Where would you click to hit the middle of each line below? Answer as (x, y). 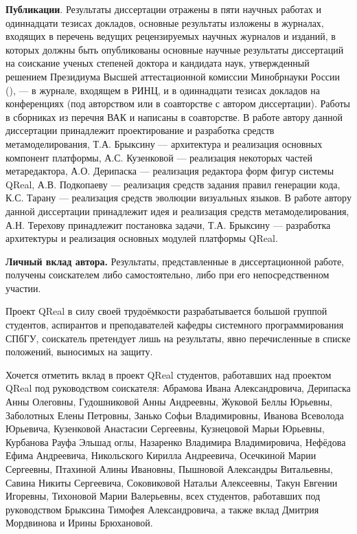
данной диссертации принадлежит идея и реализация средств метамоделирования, (177, 211)
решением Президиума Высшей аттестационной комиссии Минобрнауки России (173, 76)
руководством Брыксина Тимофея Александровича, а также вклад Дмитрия (162, 509)
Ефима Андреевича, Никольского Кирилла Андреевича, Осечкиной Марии (161, 455)
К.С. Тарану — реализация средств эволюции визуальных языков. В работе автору (178, 198)
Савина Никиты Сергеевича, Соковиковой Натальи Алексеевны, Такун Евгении (172, 482)
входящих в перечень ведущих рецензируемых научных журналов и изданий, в (171, 36)
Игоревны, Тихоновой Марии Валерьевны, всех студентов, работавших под (163, 496)
